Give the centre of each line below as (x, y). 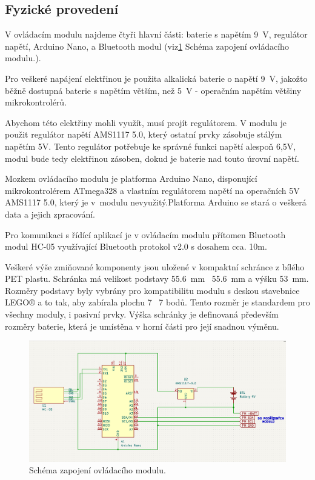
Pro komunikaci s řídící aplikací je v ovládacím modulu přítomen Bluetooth (145, 234)
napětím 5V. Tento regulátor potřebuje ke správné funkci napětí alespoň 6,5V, (151, 146)
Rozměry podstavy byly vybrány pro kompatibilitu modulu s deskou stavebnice (152, 290)
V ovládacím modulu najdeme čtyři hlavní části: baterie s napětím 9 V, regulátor (156, 34)
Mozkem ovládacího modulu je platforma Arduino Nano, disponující (131, 178)
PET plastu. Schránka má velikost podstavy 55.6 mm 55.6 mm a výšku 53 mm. (157, 278)
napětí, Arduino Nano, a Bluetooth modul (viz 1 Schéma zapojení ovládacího (147, 46)
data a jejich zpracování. (50, 214)
